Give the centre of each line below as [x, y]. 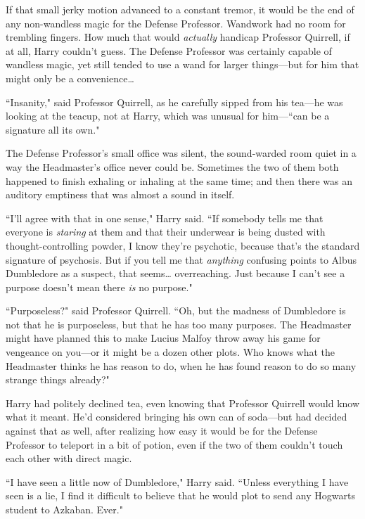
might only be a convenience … [70, 78]
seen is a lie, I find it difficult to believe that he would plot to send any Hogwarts [180, 495]
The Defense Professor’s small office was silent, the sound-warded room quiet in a [181, 153]
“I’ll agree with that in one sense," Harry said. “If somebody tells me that [165, 218]
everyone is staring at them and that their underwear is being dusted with [166, 232]
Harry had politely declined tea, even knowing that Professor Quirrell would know [183, 403]
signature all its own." [53, 129]
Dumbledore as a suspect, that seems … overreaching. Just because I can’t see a [175, 273]
